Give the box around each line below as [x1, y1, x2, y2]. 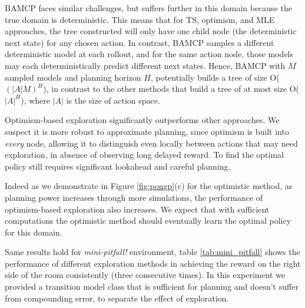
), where [21, 94, 51, 106]
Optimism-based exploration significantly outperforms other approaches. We [5, 114, 280, 126]
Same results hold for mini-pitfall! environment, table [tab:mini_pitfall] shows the [5, 246, 300, 258]
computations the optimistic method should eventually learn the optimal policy [5, 214, 291, 227]
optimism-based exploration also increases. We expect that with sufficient [5, 203, 270, 215]
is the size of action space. [66, 94, 160, 106]
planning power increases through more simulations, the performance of [5, 191, 263, 203]
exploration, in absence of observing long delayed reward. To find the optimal [5, 148, 284, 161]
